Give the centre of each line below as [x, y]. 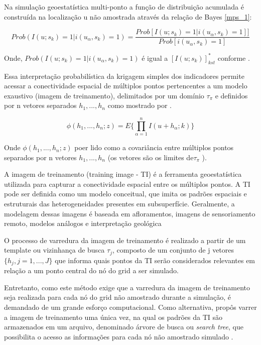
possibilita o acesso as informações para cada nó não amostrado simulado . [119, 336]
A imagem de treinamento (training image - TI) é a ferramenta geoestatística [123, 174]
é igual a [155, 57]
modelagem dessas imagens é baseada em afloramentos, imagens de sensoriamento [130, 213]
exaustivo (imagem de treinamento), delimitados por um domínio [104, 95]
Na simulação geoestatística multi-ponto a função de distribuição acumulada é [124, 7]
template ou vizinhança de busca [54, 250]
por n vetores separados [40, 105]
